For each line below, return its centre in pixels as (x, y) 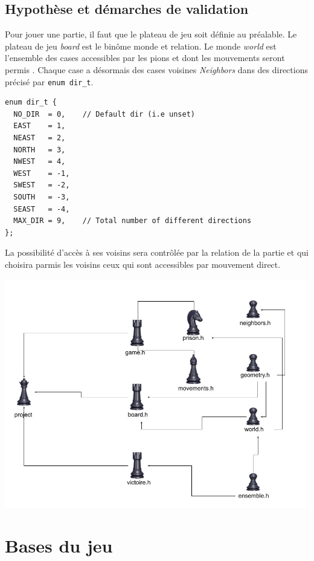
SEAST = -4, (42, 209)
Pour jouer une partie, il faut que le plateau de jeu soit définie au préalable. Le (151, 34)
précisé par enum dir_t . (49, 81)
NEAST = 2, (40, 138)
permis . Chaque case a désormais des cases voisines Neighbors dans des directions (156, 69)
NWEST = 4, (40, 162)
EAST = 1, (40, 126)
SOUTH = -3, (42, 197)
